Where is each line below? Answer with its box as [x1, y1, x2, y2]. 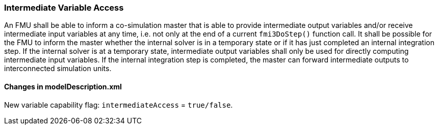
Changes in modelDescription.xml [4, 82, 122, 91]
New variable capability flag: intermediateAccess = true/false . [4, 100, 233, 109]
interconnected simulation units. [4, 64, 112, 73]
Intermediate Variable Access [4, 3, 124, 13]
